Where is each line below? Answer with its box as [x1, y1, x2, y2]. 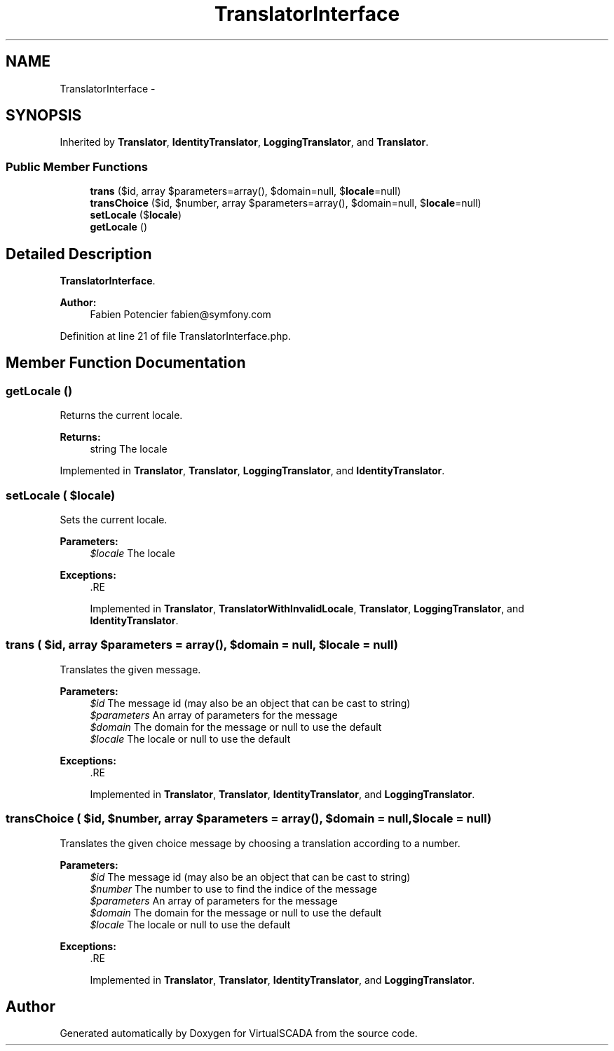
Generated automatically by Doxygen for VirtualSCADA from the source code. [60, 1027, 418, 1040]
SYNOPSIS [6, 107, 82, 125]
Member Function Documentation [6, 354, 246, 372]
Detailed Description [6, 245, 152, 263]
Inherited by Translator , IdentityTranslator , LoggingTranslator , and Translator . [60, 136, 429, 149]
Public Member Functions [6, 159, 148, 174]
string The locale [90, 443, 168, 455]
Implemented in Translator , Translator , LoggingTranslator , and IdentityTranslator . [60, 465, 445, 477]
